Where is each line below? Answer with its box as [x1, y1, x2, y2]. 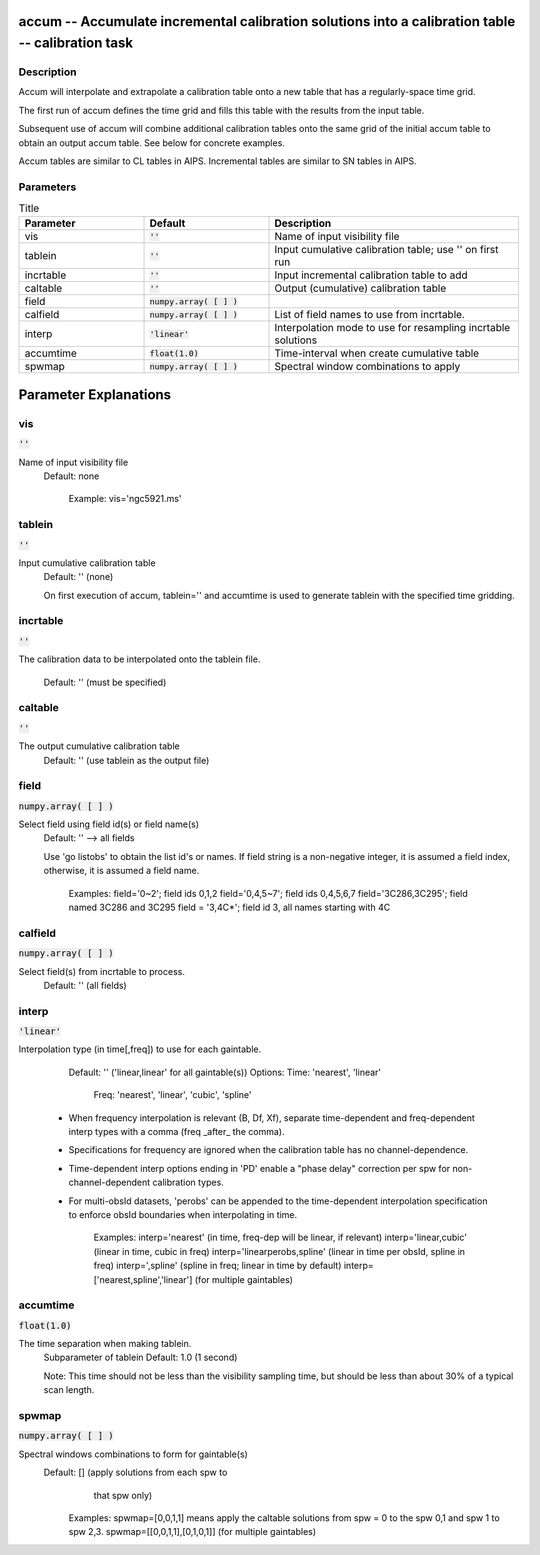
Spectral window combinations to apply [274, 360, 461, 374]
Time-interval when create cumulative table [274, 346, 480, 360]
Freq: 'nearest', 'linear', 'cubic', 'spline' [93, 1089, 252, 1101]
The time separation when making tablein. [18, 1338, 192, 1350]
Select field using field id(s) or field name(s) [18, 818, 200, 830]
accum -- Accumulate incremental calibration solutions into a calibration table [18, 13, 516, 30]
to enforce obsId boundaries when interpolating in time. [68, 1208, 298, 1220]
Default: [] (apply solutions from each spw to [43, 1466, 228, 1479]
